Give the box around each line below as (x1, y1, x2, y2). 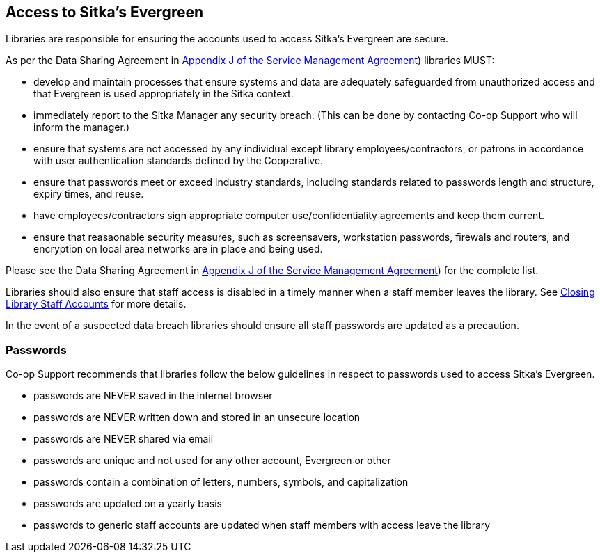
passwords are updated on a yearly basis (33, 497, 222, 510)
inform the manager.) (33, 121, 130, 134)
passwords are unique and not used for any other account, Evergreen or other (33, 454, 391, 467)
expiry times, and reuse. (33, 188, 144, 200)
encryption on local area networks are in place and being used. (33, 243, 323, 255)
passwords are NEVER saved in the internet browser (33, 390, 273, 402)
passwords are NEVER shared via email (33, 433, 214, 445)
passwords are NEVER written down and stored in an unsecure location (33, 411, 361, 424)
